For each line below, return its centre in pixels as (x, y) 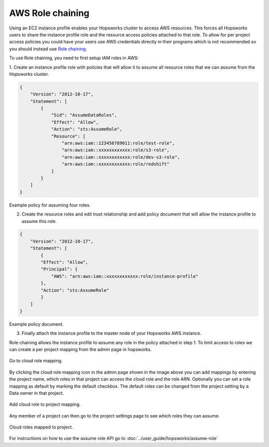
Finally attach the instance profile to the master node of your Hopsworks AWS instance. (112, 333)
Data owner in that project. (37, 393)
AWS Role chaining (49, 13)
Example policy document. (37, 324)
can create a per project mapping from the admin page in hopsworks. (80, 349)
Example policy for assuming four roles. (50, 205)
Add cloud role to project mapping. (45, 405)
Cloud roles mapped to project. (41, 427)
